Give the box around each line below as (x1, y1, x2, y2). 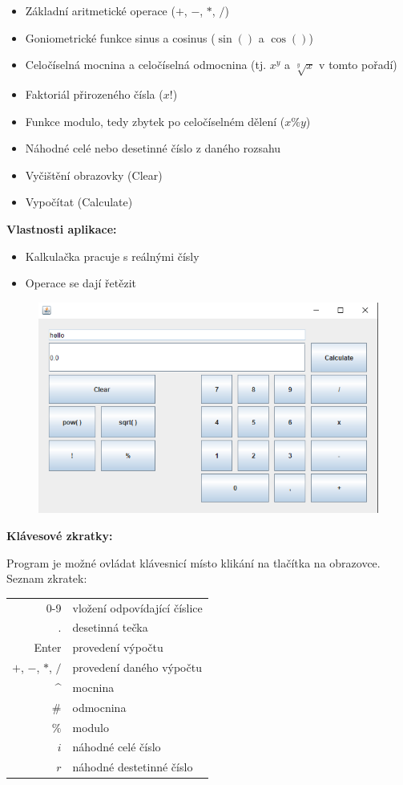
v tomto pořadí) (319, 56, 397, 73)
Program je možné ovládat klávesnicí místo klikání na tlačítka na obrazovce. (6, 554, 381, 571)
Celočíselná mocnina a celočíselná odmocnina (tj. (25, 56, 267, 73)
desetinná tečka (72, 619, 148, 636)
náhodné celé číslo (72, 738, 161, 755)
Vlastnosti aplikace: (6, 220, 117, 237)
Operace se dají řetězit (25, 275, 136, 291)
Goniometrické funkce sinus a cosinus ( (25, 29, 216, 46)
